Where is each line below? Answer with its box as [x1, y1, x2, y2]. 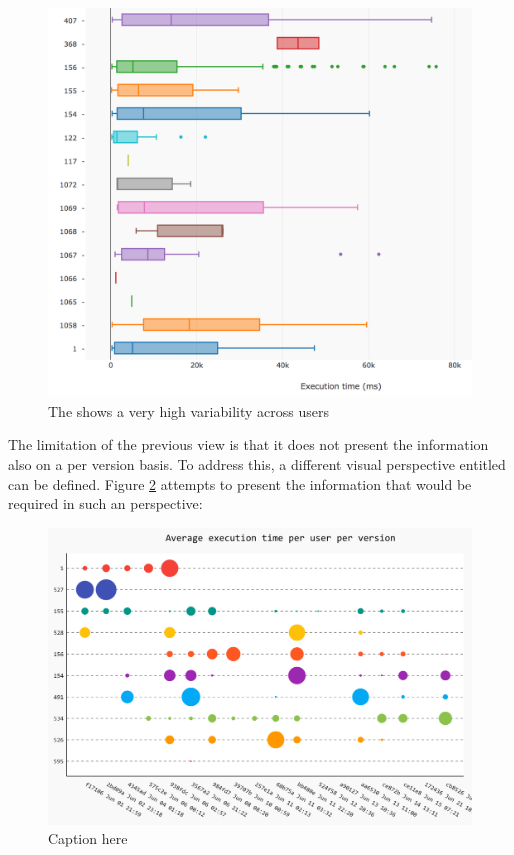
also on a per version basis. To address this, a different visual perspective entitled [8, 454, 506, 474]
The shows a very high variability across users [48, 400, 329, 421]
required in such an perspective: [8, 493, 203, 514]
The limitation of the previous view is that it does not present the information [8, 434, 489, 455]
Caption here [48, 828, 128, 849]
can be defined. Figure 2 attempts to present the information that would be [8, 473, 472, 494]
